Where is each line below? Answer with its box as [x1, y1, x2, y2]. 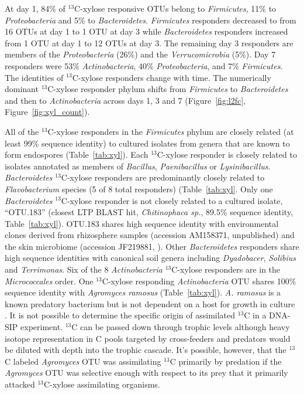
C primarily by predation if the [170, 355, 282, 367]
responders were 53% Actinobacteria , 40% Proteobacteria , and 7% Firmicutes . [5, 59, 283, 72]
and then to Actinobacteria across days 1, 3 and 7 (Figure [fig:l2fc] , [5, 94, 246, 106]
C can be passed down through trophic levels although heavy [71, 321, 290, 333]
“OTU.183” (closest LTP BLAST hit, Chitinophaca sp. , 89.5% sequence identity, [5, 206, 293, 218]
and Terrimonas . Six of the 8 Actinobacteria [5, 263, 163, 276]
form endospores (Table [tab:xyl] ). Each [5, 148, 148, 161]
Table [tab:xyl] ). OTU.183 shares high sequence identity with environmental [5, 217, 279, 229]
